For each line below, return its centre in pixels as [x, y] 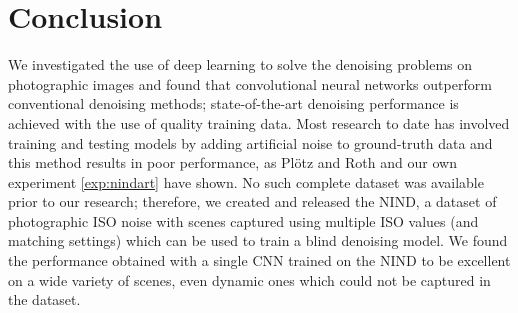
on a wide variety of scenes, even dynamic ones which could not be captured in [249, 279]
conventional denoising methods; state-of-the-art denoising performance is [233, 103]
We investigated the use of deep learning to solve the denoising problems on [240, 64]
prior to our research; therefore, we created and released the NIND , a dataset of [252, 201]
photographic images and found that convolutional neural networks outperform [250, 83]
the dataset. [44, 299]
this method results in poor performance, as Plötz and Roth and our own [232, 162]
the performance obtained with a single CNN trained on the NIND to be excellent [259, 260]
